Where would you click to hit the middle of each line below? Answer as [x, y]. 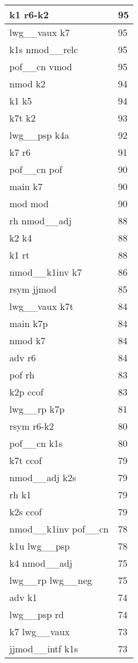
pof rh [22, 375]
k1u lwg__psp [40, 546]
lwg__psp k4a [39, 135]
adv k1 [23, 597]
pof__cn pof [36, 169]
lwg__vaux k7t [41, 306]
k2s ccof [26, 512]
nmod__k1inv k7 [46, 272]
